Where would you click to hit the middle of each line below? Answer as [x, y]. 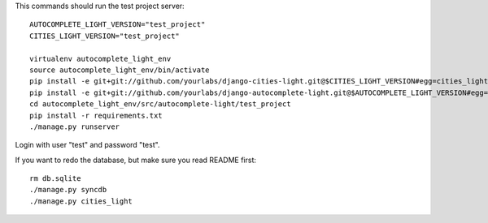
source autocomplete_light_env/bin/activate [120, 70]
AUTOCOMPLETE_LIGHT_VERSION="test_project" [118, 25]
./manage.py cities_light [81, 201]
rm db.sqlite [55, 179]
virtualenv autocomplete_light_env [100, 58]
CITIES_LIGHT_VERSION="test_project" [105, 36]
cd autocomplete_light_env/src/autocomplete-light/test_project [161, 104]
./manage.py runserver [75, 127]
